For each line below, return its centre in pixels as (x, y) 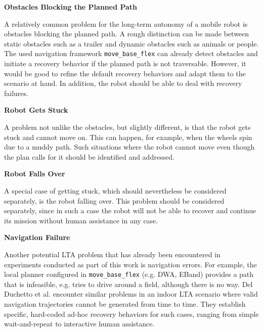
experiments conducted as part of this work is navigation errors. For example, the (130, 264)
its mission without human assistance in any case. (81, 220)
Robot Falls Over (35, 174)
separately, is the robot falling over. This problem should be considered (114, 200)
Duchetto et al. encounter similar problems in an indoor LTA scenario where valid (131, 294)
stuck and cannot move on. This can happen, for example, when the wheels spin (128, 137)
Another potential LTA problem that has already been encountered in (112, 254)
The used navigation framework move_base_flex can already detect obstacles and (131, 53)
